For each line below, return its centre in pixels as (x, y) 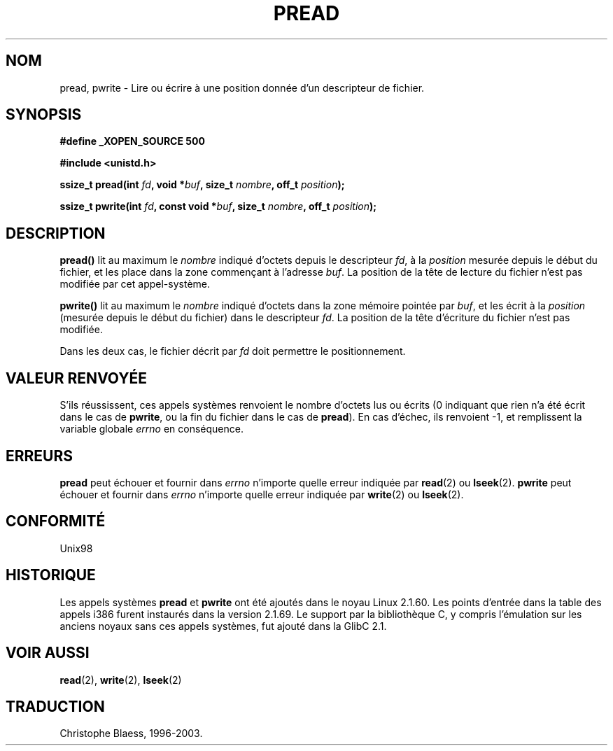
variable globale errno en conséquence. (152, 429)
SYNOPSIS (44, 115)
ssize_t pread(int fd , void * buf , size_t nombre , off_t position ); (202, 185)
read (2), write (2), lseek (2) (121, 680)
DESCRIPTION (56, 233)
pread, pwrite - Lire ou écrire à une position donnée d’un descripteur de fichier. (242, 87)
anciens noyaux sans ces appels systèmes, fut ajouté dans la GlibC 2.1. (223, 626)
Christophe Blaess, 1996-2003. (131, 734)
